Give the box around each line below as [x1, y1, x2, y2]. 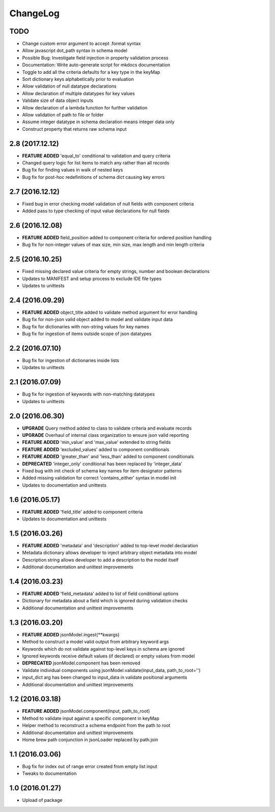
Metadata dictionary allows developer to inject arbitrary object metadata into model [22, 550, 197, 556]
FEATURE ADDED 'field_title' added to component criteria [22, 509, 143, 515]
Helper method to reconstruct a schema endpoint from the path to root [22, 722, 171, 729]
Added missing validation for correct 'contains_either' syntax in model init [22, 475, 177, 481]
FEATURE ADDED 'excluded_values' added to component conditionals [22, 446, 170, 453]
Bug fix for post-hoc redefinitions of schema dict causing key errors [22, 174, 165, 180]
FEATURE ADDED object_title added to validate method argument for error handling [22, 310, 198, 316]
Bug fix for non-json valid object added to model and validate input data [22, 316, 173, 323]
